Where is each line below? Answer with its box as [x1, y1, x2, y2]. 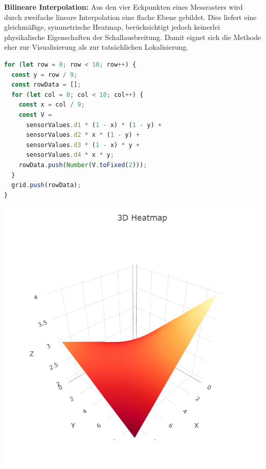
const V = [18, 111, 52, 118]
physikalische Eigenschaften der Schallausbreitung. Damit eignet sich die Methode [4, 31, 261, 42]
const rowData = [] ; [11, 81, 81, 89]
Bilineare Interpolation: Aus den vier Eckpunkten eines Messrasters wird [4, 2, 243, 12]
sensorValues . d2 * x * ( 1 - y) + [26, 131, 140, 139]
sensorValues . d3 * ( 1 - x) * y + [26, 141, 140, 149]
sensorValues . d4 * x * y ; [26, 151, 114, 159]
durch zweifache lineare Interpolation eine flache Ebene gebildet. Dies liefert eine [4, 11, 257, 22]
